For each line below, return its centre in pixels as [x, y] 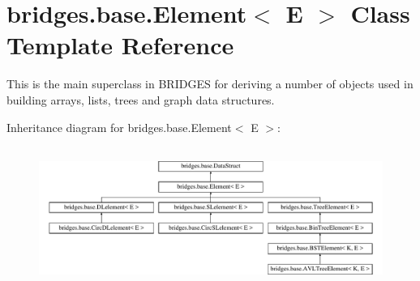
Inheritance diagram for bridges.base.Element [119, 127]
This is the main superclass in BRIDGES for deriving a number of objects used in [210, 84]
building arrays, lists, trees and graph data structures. [141, 99]
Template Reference [120, 45]
